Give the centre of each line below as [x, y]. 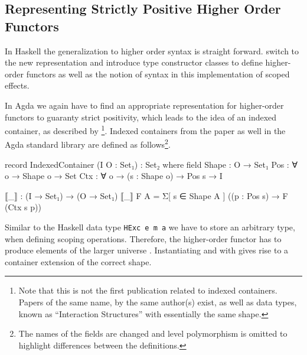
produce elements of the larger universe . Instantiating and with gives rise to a [147, 250]
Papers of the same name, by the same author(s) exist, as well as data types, [158, 302]
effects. [17, 85]
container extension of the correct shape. [78, 261]
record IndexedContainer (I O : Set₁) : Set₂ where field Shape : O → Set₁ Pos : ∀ [151, 164]
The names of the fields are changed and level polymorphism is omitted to [153, 333]
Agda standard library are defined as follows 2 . [88, 144]
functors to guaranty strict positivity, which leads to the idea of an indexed [141, 117]
